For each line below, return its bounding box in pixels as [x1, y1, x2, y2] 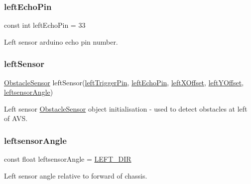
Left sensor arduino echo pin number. [4, 36, 118, 47]
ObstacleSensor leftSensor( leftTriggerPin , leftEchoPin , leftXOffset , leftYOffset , [4, 77, 244, 87]
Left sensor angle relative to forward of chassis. [4, 170, 147, 181]
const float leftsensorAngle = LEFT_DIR [4, 154, 131, 164]
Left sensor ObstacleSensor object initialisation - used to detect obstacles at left [4, 103, 248, 114]
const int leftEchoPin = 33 [4, 20, 86, 30]
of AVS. [4, 113, 28, 123]
